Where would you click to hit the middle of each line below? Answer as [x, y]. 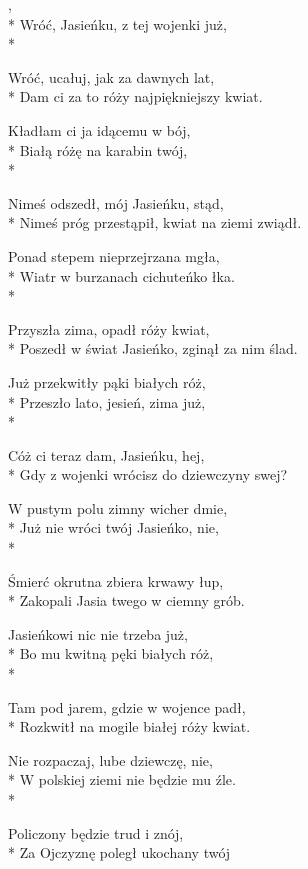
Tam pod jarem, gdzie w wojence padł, [127, 706]
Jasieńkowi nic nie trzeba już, [98, 633]
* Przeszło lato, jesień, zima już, [107, 401]
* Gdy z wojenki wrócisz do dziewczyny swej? [148, 474]
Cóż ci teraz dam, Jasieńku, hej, [106, 454]
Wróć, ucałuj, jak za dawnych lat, [111, 76]
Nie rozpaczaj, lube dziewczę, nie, [110, 759]
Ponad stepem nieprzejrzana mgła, [114, 255]
